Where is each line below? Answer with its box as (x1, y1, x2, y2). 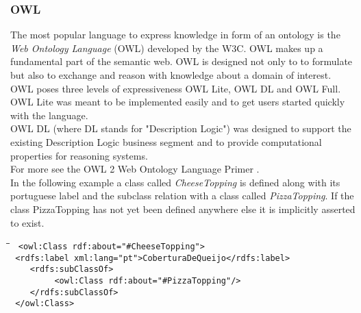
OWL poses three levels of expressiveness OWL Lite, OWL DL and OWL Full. (10, 81, 341, 95)
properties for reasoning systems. (10, 148, 148, 162)
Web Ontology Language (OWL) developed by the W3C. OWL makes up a (10, 40, 323, 55)
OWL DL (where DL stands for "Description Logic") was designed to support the (10, 121, 351, 136)
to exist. (10, 215, 45, 229)
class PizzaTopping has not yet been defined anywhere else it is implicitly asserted (10, 201, 356, 216)
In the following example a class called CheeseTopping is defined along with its (10, 175, 340, 189)
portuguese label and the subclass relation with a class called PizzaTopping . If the (10, 188, 354, 203)
